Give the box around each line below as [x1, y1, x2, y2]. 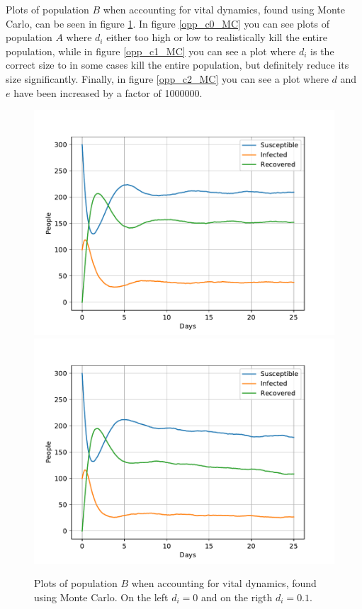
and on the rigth [200, 589, 273, 604]
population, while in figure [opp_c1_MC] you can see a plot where [6, 43, 296, 58]
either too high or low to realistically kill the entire [106, 30, 327, 45]
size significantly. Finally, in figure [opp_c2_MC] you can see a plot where [6, 71, 329, 86]
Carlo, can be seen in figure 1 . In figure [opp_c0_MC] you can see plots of [6, 16, 329, 30]
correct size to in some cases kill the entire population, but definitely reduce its [6, 57, 349, 72]
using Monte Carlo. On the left [34, 589, 169, 604]
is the [310, 43, 334, 58]
